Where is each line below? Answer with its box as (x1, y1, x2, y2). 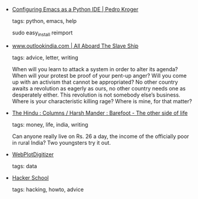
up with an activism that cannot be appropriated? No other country (11, 78, 178, 86)
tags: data (11, 162, 37, 169)
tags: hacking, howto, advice (11, 186, 84, 193)
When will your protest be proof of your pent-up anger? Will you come (11, 72, 187, 79)
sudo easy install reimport (11, 29, 73, 37)
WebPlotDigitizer (11, 151, 54, 158)
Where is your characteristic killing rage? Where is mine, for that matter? (11, 97, 192, 105)
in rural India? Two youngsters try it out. (11, 139, 111, 146)
